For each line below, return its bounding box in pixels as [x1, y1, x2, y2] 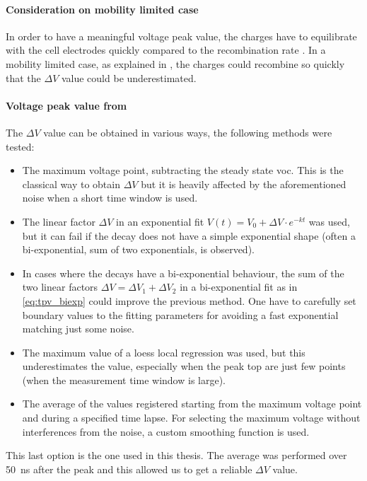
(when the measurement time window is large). [22, 372, 226, 387]
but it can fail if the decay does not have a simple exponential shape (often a [22, 228, 356, 243]
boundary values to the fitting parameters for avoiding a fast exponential [22, 307, 339, 322]
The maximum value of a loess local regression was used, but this [22, 344, 305, 359]
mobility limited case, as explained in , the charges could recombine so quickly [6, 56, 345, 71]
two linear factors [22, 279, 98, 294]
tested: [6, 139, 35, 153]
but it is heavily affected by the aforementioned [141, 176, 346, 191]
